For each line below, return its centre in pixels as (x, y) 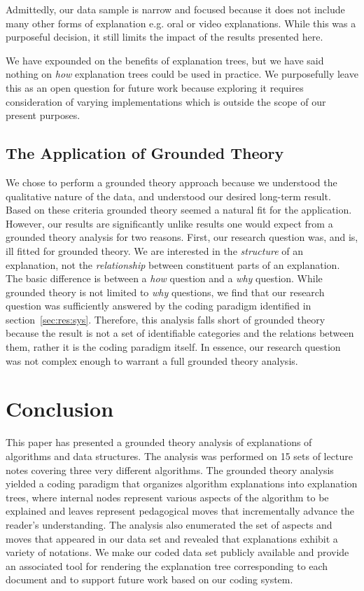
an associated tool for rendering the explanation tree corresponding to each (167, 565)
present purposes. (43, 115)
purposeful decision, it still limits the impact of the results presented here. (164, 37)
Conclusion (60, 409)
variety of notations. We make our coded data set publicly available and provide (177, 552)
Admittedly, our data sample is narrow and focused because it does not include (175, 9)
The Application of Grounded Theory (145, 153)
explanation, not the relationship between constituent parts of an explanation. (173, 264)
